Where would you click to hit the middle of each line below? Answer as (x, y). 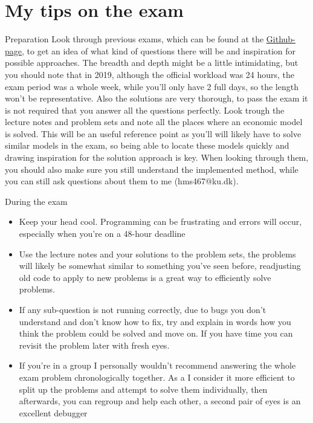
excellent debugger (53, 412)
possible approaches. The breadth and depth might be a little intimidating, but (152, 63)
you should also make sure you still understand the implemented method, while (152, 169)
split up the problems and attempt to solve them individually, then (143, 389)
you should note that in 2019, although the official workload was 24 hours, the (150, 74)
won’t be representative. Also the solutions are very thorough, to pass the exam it (156, 98)
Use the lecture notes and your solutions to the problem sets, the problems (157, 253)
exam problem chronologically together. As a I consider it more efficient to (157, 377)
